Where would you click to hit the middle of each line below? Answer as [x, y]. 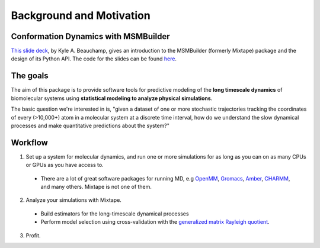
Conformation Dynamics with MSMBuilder [90, 36]
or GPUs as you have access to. [65, 165]
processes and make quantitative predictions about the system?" [90, 125]
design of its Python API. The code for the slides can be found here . [94, 59]
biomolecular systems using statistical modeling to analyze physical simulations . [112, 98]
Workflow [30, 142]
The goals [30, 76]
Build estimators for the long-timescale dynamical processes [115, 214]
